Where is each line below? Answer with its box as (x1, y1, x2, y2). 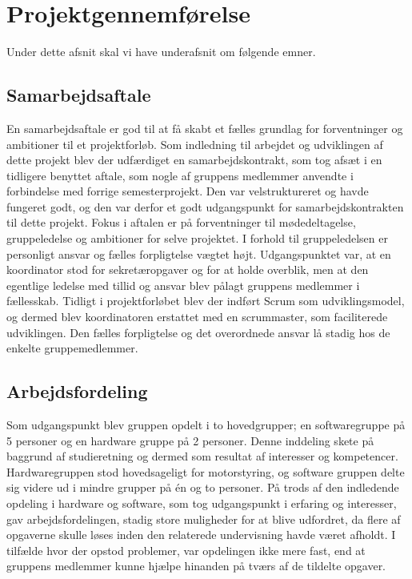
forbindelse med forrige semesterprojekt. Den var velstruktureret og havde (6, 183, 369, 199)
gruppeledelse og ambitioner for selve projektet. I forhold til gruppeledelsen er (6, 230, 388, 247)
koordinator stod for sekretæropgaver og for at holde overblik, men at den (6, 261, 369, 278)
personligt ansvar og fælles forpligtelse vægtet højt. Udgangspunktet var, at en (6, 245, 391, 262)
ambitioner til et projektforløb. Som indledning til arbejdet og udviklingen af (6, 135, 383, 152)
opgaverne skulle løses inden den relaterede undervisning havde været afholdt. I (6, 526, 396, 543)
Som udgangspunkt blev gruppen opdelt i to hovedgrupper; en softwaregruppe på (6, 416, 406, 433)
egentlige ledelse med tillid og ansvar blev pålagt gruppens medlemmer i (6, 276, 360, 293)
